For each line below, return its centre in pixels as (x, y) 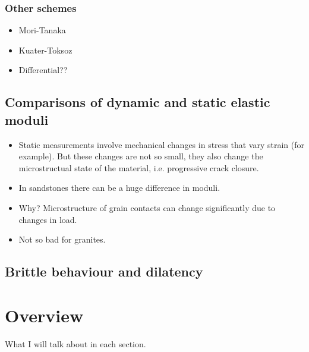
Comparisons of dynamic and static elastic (138, 102)
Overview (44, 315)
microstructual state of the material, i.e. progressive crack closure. (139, 167)
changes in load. (48, 219)
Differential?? (43, 70)
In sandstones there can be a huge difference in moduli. (119, 188)
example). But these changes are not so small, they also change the (141, 156)
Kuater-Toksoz (45, 50)
